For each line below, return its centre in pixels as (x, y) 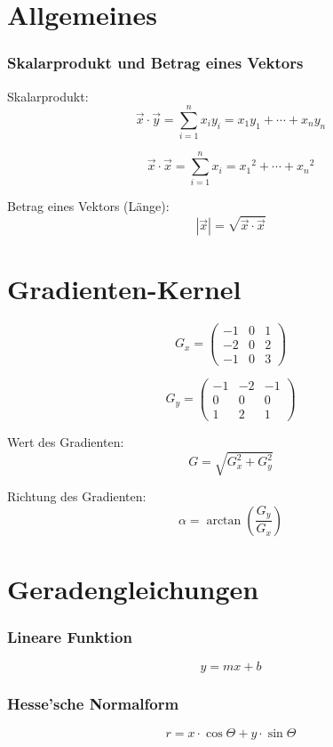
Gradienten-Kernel (124, 288)
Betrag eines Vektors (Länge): (88, 206)
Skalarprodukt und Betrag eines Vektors (155, 63)
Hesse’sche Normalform (93, 704)
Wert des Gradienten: (66, 441)
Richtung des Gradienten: (77, 495)
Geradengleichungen (133, 588)
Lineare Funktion (70, 636)
